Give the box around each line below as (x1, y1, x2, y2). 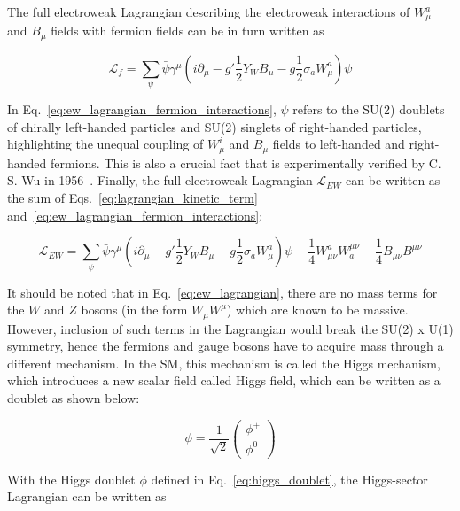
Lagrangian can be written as (7, 487, 167, 506)
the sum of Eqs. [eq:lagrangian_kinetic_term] (7, 189, 258, 207)
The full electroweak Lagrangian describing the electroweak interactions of (7, 3, 410, 20)
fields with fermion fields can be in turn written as (51, 21, 324, 40)
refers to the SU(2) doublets (292, 100, 445, 119)
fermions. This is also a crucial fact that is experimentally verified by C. (51, 153, 441, 172)
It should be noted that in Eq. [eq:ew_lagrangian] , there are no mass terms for (7, 283, 438, 301)
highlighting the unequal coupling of (7, 135, 204, 153)
